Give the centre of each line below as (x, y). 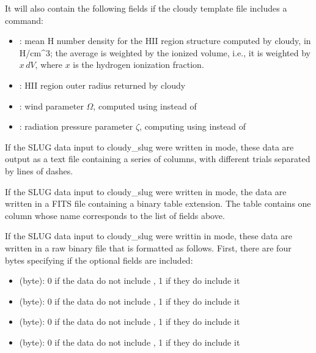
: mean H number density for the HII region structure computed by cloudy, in (165, 41)
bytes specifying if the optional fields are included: (99, 260)
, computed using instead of (145, 106)
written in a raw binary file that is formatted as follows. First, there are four (148, 247)
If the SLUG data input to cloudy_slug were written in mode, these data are (149, 147)
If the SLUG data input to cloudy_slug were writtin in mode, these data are (149, 236)
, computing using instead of (193, 126)
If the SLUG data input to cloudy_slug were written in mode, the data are (146, 191)
